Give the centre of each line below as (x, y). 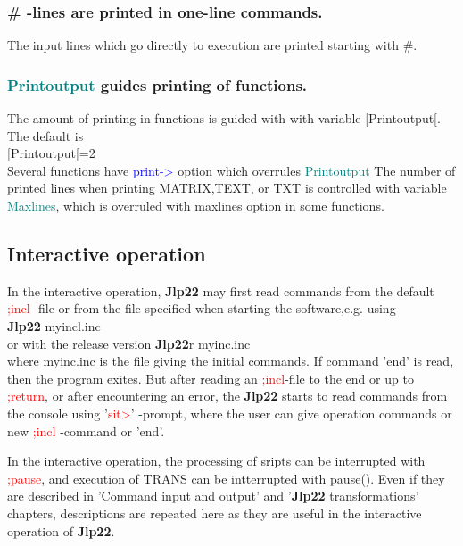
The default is (45, 135)
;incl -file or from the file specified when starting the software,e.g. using (202, 308)
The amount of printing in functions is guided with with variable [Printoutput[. (224, 118)
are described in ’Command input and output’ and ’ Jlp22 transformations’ (213, 496)
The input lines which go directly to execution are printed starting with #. (212, 45)
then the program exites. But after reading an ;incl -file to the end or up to (211, 378)
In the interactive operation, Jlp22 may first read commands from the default (221, 290)
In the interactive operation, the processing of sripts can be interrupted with (216, 461)
